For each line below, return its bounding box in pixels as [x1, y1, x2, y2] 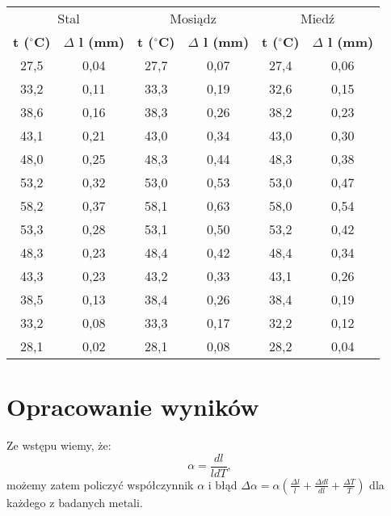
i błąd [208, 476, 238, 493]
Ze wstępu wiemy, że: [6, 437, 111, 454]
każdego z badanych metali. [6, 493, 143, 510]
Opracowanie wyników [6, 390, 259, 423]
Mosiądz [170, 9, 217, 27]
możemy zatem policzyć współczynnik [6, 476, 194, 493]
